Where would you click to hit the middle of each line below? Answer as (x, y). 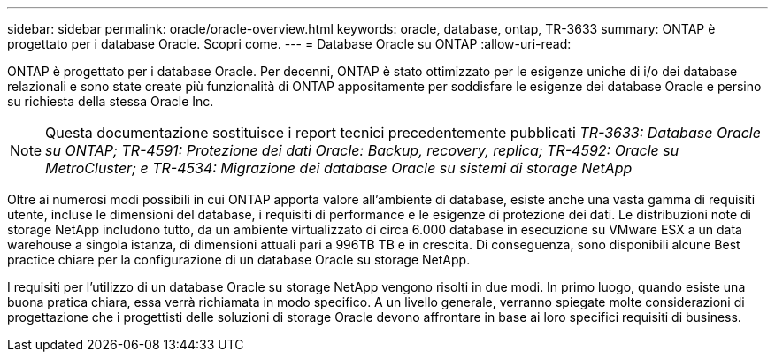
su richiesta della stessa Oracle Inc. (111, 101)
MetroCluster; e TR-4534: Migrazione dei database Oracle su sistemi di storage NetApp (339, 168)
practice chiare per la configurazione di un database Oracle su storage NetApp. (239, 260)
